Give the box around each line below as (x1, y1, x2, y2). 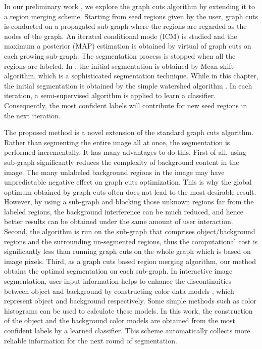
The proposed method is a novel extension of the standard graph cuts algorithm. (4, 127, 254, 138)
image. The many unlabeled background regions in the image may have (4, 166, 225, 177)
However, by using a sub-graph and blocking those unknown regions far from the (4, 196, 254, 207)
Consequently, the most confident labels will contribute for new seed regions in (4, 100, 247, 110)
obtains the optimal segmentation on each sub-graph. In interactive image (4, 266, 233, 276)
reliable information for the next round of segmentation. (4, 335, 177, 345)
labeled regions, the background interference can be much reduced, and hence (4, 206, 243, 216)
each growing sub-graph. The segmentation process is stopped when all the (4, 50, 236, 61)
